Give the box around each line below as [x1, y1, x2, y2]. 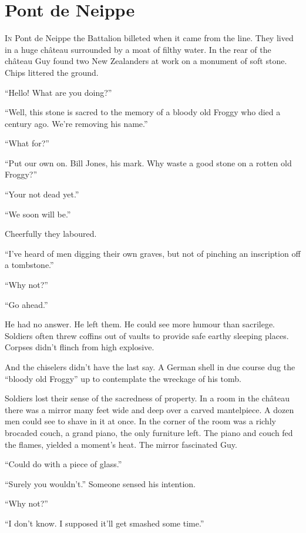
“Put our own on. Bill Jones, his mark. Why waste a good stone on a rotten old [5, 156, 292, 169]
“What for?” [5, 137, 49, 149]
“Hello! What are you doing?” [5, 86, 112, 98]
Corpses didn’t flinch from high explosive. [5, 341, 154, 353]
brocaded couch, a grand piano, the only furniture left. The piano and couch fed [5, 426, 293, 438]
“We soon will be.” [5, 207, 71, 220]
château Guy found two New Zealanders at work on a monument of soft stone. [5, 55, 287, 67]
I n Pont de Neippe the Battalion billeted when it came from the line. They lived [5, 32, 294, 44]
